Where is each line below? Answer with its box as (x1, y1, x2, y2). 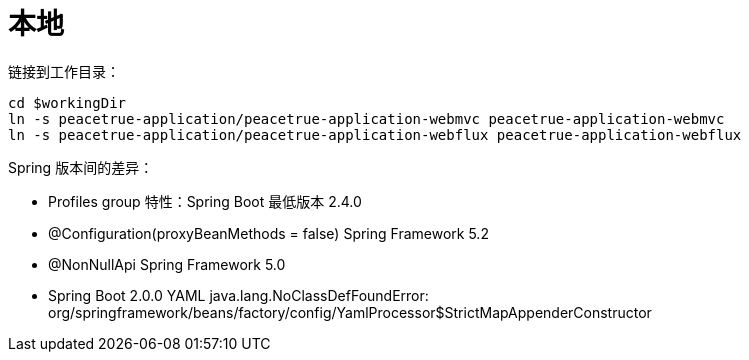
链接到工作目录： (8, 62, 120, 80)
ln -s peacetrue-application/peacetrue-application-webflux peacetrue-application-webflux (8, 126, 742, 143)
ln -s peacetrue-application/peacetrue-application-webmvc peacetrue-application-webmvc (8, 110, 725, 127)
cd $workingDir (8, 94, 127, 111)
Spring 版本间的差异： (8, 158, 154, 176)
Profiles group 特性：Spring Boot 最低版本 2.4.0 (48, 192, 362, 210)
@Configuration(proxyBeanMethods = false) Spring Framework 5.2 (48, 224, 489, 242)
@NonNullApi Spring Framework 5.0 (48, 255, 286, 273)
